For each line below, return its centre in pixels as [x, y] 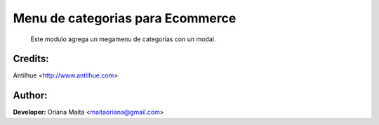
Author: [31, 95]
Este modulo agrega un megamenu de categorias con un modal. [123, 39]
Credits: [31, 59]
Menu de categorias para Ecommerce [125, 18]
